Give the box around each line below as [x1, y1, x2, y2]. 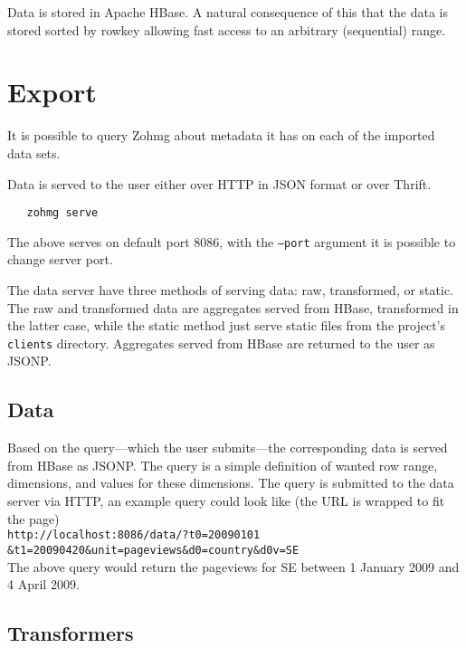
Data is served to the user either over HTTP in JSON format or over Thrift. [7, 174, 432, 193]
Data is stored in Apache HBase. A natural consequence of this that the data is [7, 3, 449, 21]
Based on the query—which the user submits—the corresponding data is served [7, 438, 448, 457]
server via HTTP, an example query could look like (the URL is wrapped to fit [7, 491, 445, 510]
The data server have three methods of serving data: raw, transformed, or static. [7, 281, 454, 299]
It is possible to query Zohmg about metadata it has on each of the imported [7, 126, 435, 145]
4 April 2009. [7, 575, 80, 594]
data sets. [7, 143, 61, 162]
